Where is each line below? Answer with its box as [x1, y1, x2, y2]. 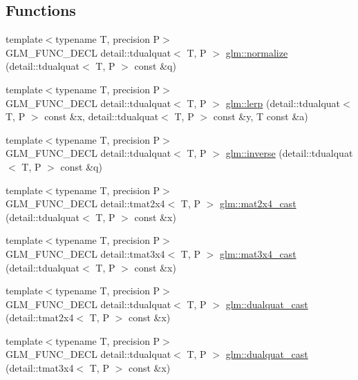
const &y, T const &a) [213, 109, 308, 124]
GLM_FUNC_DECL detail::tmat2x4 [6, 196, 165, 211]
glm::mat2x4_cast [220, 196, 296, 211]
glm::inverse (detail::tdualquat [225, 146, 353, 160]
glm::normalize [225, 45, 288, 59]
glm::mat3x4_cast [220, 246, 296, 260]
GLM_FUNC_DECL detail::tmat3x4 [6, 246, 165, 260]
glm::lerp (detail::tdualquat [225, 95, 341, 110]
